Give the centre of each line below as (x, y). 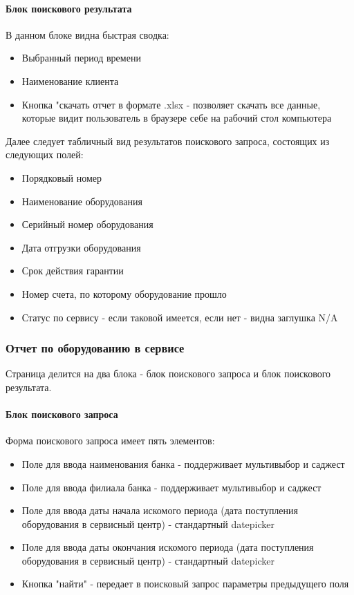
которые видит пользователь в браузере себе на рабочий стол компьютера (177, 118)
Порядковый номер (62, 177)
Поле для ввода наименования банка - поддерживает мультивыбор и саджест (183, 463)
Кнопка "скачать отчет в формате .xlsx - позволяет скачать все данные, (171, 104)
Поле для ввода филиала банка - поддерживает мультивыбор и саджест (171, 487)
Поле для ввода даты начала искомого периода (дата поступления (160, 510)
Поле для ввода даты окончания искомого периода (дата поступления (168, 547)
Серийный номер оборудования (87, 224)
